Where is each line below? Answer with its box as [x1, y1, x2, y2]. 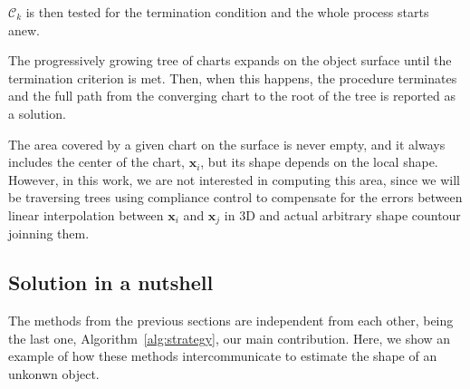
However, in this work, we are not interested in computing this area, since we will [8, 170, 460, 189]
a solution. [8, 103, 66, 122]
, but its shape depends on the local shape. [200, 152, 438, 171]
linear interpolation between [8, 205, 164, 224]
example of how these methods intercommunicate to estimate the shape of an [8, 346, 437, 365]
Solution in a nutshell [8, 268, 214, 297]
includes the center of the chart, [8, 152, 185, 171]
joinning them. [8, 224, 90, 243]
